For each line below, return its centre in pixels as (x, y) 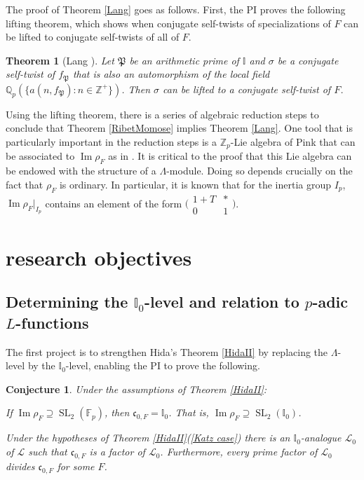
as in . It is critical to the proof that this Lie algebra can (230, 156)
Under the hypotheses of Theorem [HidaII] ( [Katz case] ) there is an (148, 438)
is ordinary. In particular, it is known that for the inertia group (195, 184)
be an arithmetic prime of (184, 60)
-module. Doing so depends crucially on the (259, 171)
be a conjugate (308, 60)
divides (20, 466)
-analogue (321, 438)
